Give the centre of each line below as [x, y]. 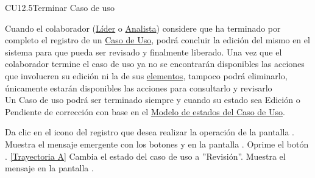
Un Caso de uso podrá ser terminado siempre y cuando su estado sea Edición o [153, 100]
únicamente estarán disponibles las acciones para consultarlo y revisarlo [139, 87]
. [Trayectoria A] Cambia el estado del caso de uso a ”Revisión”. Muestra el [145, 156]
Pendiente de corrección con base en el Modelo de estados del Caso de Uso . [145, 111]
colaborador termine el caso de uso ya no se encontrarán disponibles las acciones [155, 64]
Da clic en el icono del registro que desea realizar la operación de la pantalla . [150, 132]
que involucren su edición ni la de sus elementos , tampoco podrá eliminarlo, [146, 75]
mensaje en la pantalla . [49, 168]
